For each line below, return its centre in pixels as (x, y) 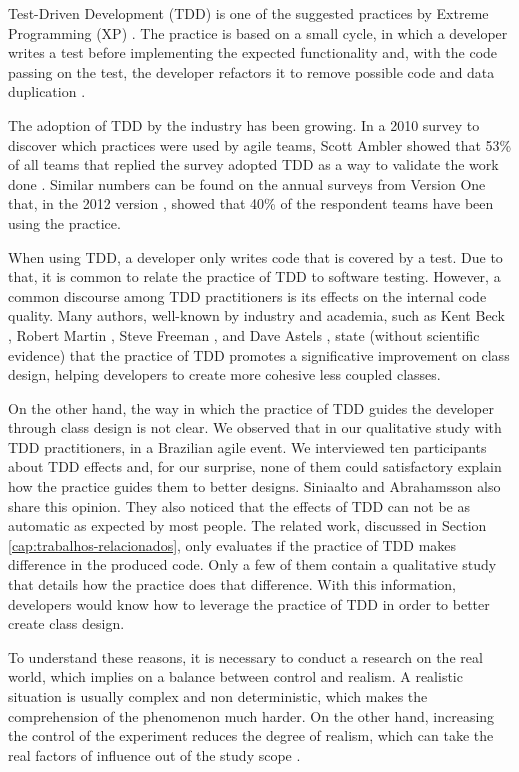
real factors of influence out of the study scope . (154, 754)
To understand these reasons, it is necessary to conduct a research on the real (245, 656)
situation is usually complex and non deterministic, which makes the (218, 696)
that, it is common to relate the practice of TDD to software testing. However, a (254, 276)
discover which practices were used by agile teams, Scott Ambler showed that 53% (260, 144)
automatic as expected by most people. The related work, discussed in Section (247, 525)
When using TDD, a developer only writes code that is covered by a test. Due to (255, 256)
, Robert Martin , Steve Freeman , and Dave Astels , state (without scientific (244, 334)
